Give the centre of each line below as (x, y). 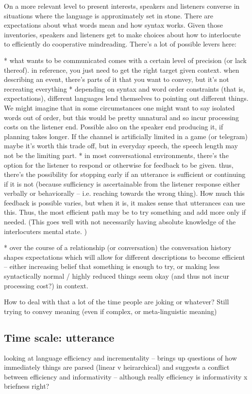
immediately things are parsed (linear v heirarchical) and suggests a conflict (117, 367)
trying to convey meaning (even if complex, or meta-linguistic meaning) (110, 311)
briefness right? (27, 386)
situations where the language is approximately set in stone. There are (109, 15)
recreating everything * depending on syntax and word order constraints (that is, (125, 88)
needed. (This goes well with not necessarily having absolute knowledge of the (120, 222)
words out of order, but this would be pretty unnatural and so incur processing (122, 117)
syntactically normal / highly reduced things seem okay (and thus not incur (117, 276)
